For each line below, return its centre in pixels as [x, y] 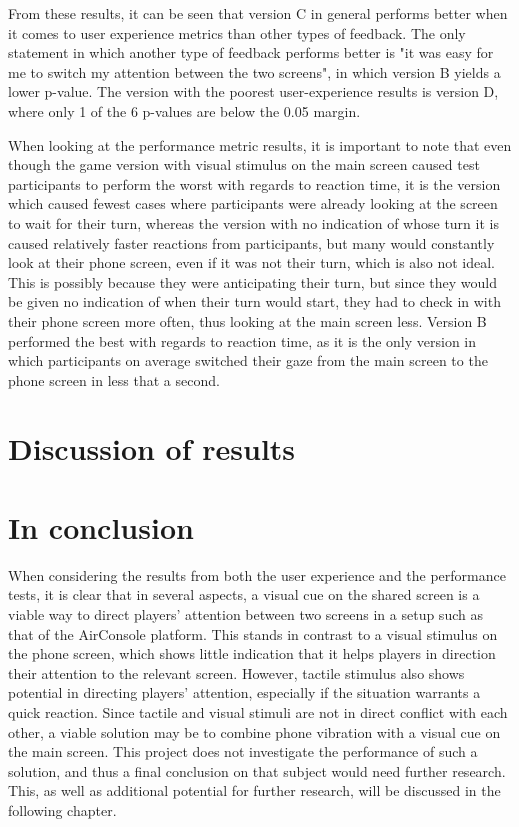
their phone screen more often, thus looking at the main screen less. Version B [247, 320]
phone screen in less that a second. [114, 379]
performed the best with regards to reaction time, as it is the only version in [242, 340]
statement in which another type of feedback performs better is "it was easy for [251, 52]
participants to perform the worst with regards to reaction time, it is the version [254, 183]
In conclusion [101, 526]
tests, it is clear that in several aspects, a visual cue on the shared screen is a [244, 594]
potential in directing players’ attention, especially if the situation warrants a [244, 692]
